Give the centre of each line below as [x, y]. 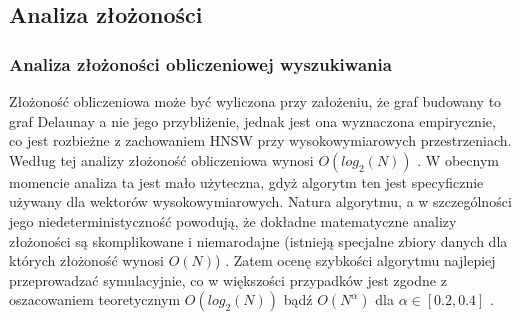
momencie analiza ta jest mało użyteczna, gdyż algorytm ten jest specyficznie [246, 181]
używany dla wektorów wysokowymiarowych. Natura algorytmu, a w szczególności [260, 201]
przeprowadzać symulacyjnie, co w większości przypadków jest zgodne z [228, 279]
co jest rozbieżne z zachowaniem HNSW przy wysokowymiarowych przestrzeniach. [260, 140]
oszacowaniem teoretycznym [95, 299]
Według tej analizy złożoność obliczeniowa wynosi [161, 159]
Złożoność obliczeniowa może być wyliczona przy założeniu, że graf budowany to [255, 101]
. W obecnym [458, 159]
